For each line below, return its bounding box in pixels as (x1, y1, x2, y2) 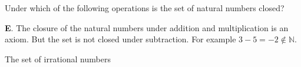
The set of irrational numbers (5, 52, 111, 65)
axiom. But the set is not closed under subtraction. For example (5, 33, 236, 45)
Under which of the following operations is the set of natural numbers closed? (5, 2, 285, 14)
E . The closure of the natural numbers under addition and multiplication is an (5, 21, 289, 33)
